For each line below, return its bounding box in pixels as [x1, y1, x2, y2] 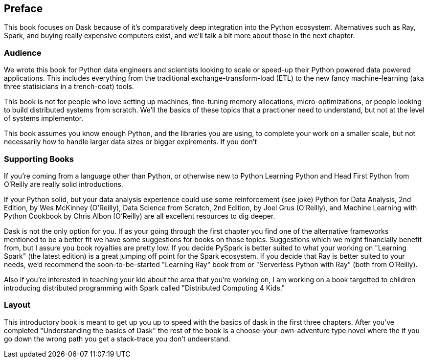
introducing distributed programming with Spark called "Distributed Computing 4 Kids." [4, 283, 285, 292]
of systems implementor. [4, 114, 84, 123]
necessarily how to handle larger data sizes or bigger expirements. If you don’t [4, 137, 257, 146]
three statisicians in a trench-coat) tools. [4, 82, 134, 91]
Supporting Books [4, 154, 74, 164]
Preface [4, 2, 43, 15]
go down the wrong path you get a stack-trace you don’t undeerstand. [4, 334, 230, 343]
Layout [4, 300, 31, 310]
